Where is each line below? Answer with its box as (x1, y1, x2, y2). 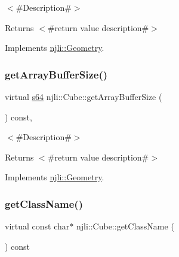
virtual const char (5, 220, 70, 232)
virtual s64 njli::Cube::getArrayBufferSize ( (5, 90, 162, 102)
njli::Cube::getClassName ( (76, 220, 174, 232)
